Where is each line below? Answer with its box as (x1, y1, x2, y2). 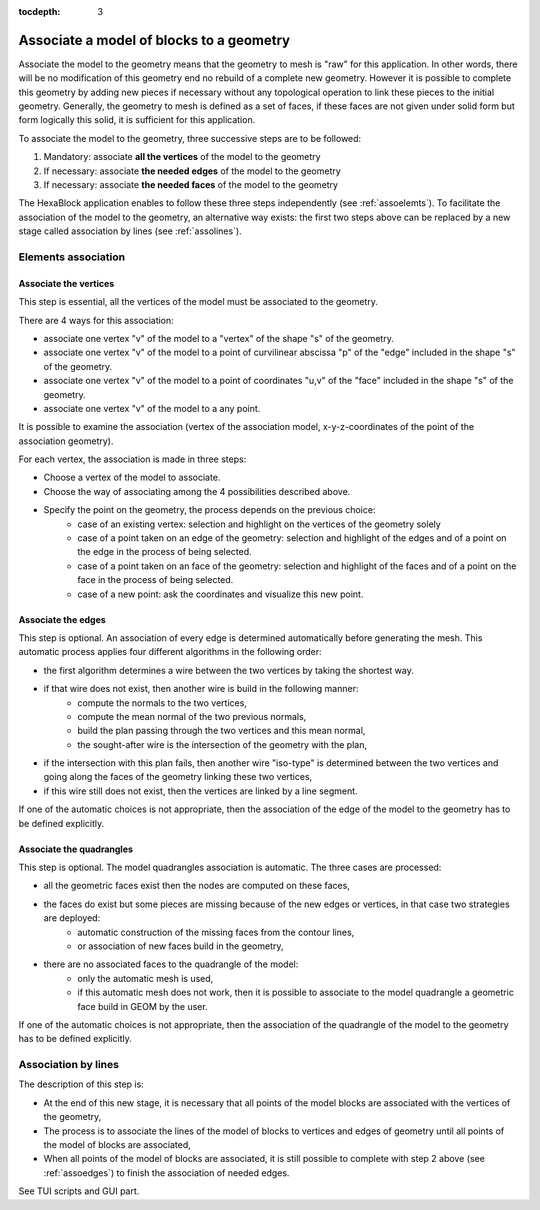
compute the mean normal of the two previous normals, (77, 710, 307, 722)
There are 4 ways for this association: (18, 314, 174, 326)
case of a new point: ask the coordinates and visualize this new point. (77, 588, 364, 600)
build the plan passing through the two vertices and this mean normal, (77, 725, 366, 737)
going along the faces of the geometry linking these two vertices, (43, 771, 313, 783)
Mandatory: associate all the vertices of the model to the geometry (43, 151, 321, 163)
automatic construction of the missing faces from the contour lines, (77, 926, 355, 938)
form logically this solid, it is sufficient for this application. (18, 114, 256, 126)
